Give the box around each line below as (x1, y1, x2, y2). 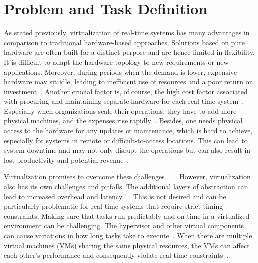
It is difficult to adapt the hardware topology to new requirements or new (4, 56, 229, 67)
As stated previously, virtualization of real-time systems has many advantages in (4, 27, 250, 38)
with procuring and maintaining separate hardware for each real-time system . (4, 96, 244, 106)
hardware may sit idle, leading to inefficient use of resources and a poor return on (4, 76, 253, 87)
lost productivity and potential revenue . (4, 154, 129, 165)
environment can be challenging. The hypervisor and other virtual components (4, 220, 244, 231)
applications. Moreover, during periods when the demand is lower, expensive (4, 66, 237, 77)
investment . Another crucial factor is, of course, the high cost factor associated (4, 86, 248, 96)
